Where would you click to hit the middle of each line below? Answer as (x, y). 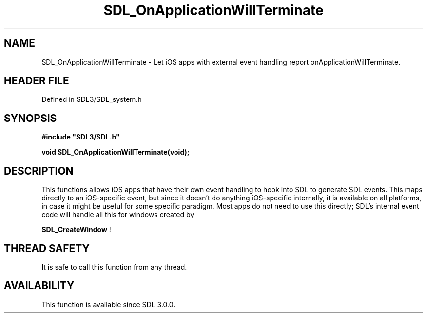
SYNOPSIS (30, 118)
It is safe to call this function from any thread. (114, 267)
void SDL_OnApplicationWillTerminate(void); (116, 152)
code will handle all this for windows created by (118, 215)
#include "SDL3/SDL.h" (81, 137)
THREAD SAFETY (47, 248)
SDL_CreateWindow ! (76, 230)
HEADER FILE (37, 81)
